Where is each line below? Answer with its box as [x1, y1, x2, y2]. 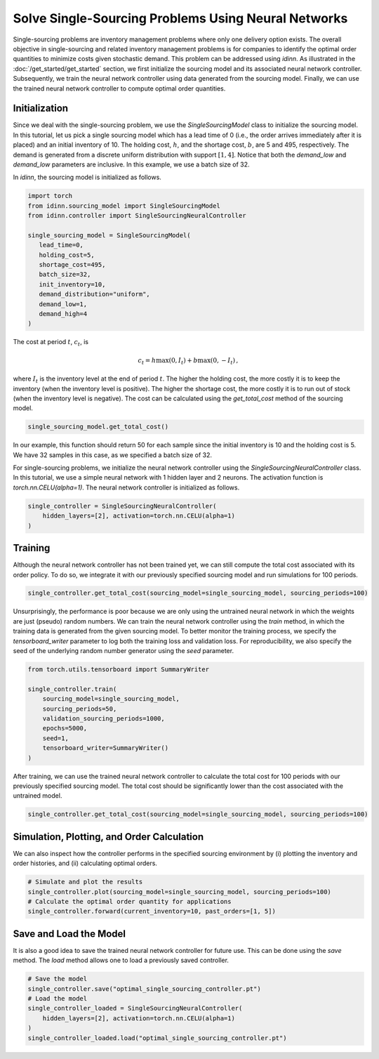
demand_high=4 [39, 310, 88, 318]
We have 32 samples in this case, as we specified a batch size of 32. [13, 450, 213, 459]
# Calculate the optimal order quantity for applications [27, 897, 232, 905]
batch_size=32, [39, 270, 91, 279]
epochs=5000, [42, 724, 88, 732]
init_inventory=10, [39, 280, 106, 288]
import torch [27, 192, 73, 200]
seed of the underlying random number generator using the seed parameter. [13, 647, 234, 655]
